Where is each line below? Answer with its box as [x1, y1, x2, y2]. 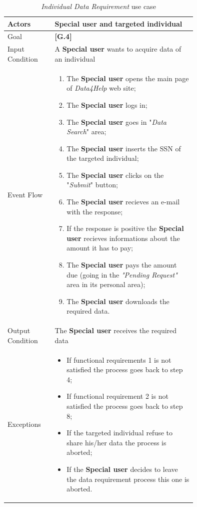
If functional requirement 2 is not [66, 391, 168, 401]
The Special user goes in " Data [66, 116, 166, 127]
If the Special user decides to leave [66, 464, 178, 474]
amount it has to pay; [66, 242, 133, 253]
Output [7, 325, 30, 336]
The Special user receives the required [54, 325, 177, 336]
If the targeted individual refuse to [66, 427, 173, 438]
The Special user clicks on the [66, 169, 164, 180]
